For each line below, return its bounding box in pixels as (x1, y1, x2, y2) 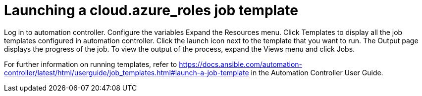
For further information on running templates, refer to (4, 60, 177, 68)
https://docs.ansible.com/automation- (179, 60, 303, 68)
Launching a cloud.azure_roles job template (4, 2, 299, 19)
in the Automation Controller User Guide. (251, 68, 383, 77)
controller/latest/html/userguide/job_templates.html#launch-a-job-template (4, 68, 249, 77)
